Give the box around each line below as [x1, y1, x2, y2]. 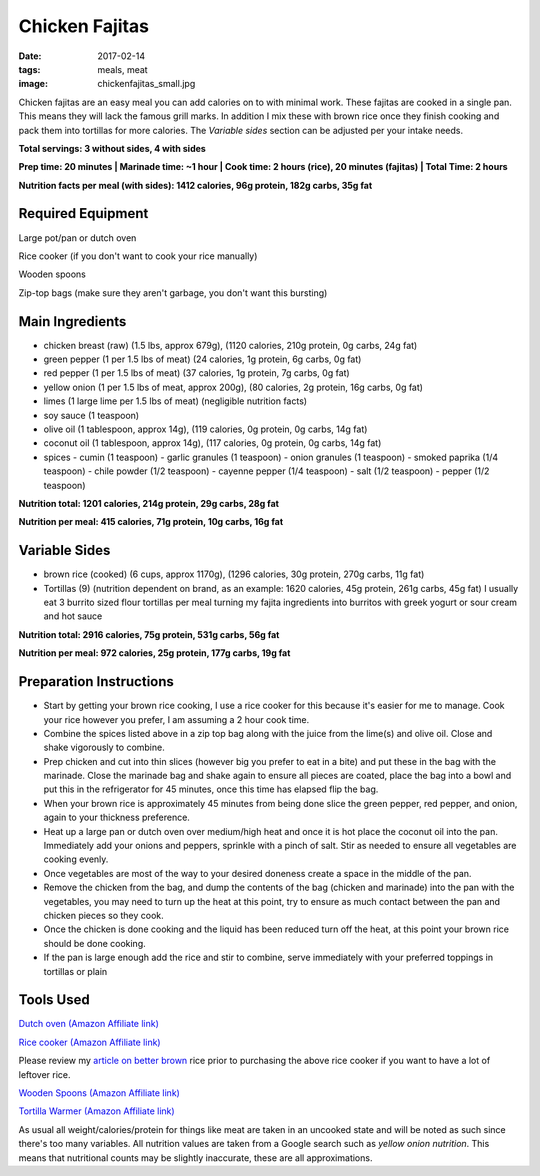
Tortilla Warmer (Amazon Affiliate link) [18, 1105, 175, 1117]
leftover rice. [18, 1068, 71, 1080]
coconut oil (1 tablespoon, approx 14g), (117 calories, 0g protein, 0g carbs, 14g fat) [43, 437, 382, 449]
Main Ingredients [18, 313, 127, 330]
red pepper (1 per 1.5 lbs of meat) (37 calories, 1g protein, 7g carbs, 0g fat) [43, 367, 350, 379]
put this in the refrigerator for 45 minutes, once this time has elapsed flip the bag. [43, 783, 379, 795]
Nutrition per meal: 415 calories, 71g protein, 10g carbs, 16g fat [18, 516, 284, 528]
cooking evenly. [43, 853, 109, 865]
